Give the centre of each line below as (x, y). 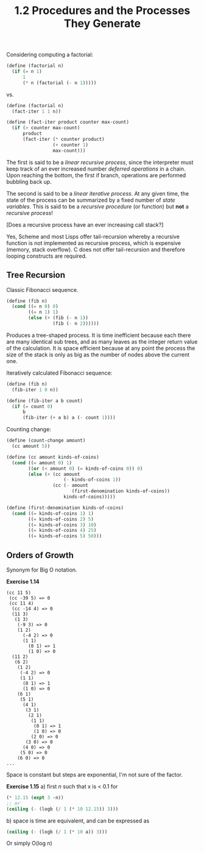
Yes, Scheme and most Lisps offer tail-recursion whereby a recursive (93, 236)
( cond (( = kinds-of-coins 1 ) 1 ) (53, 513)
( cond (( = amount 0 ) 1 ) (42, 463)
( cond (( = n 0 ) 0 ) (35, 306)
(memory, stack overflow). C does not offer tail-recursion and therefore (96, 249)
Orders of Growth (40, 555)
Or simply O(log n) (30, 843)
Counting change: (29, 430)
